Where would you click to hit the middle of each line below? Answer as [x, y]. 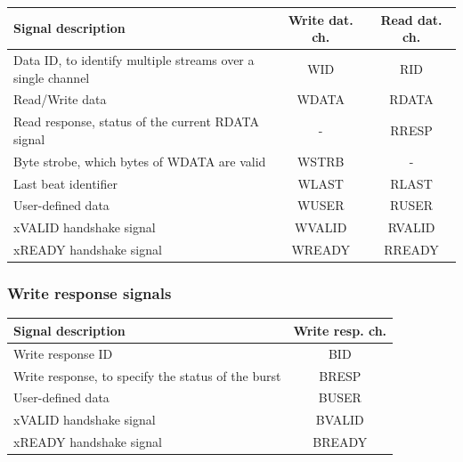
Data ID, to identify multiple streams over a [134, 59]
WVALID [321, 227]
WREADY [321, 250]
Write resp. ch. [340, 330]
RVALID [411, 227]
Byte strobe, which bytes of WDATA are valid [140, 161]
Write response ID [63, 353]
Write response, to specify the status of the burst [147, 375]
